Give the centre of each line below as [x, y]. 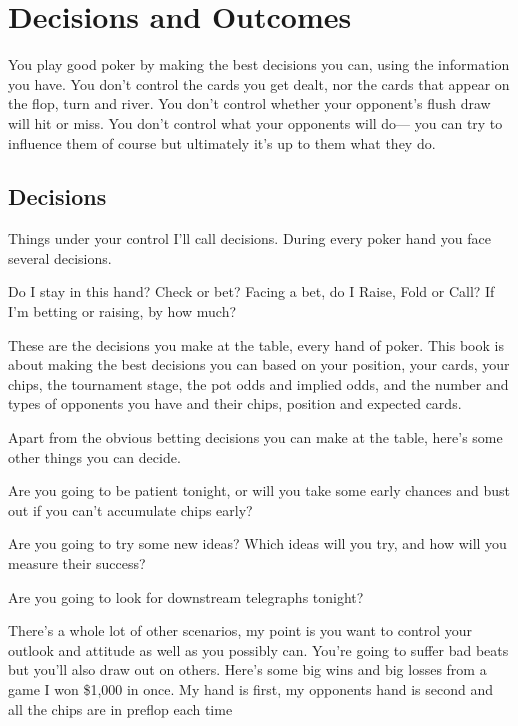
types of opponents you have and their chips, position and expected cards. [235, 403]
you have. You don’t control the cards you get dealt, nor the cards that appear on [259, 83]
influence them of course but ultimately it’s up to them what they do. [222, 142]
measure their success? [77, 563]
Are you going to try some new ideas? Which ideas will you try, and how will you [257, 543]
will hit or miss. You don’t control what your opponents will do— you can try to [255, 122]
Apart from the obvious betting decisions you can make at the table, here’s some [255, 437]
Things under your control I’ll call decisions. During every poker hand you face [249, 238]
